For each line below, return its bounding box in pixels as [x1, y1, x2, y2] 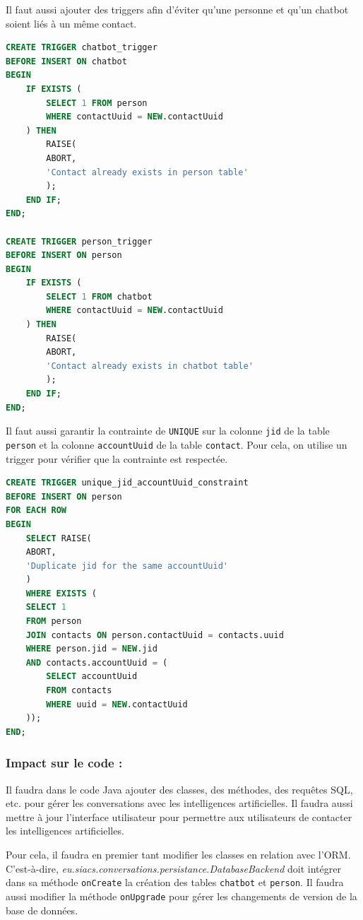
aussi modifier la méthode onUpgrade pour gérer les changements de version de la [6, 888, 357, 903]
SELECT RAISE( [25, 533, 92, 543]
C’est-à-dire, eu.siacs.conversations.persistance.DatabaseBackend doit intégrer [6, 861, 341, 875]
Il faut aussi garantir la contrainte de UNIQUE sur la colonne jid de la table [6, 423, 330, 438]
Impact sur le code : [6, 754, 123, 772]
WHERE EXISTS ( [25, 588, 97, 598]
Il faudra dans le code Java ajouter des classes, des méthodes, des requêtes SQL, [6, 782, 353, 796]
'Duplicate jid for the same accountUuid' [25, 560, 228, 571]
